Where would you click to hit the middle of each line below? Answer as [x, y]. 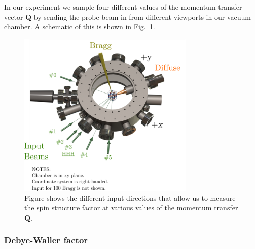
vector [14, 17]
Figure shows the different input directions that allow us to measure [130, 197]
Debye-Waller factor [46, 240]
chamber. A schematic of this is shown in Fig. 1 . [80, 27]
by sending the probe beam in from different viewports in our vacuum [142, 17]
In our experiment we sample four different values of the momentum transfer [123, 7]
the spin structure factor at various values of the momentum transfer [131, 208]
